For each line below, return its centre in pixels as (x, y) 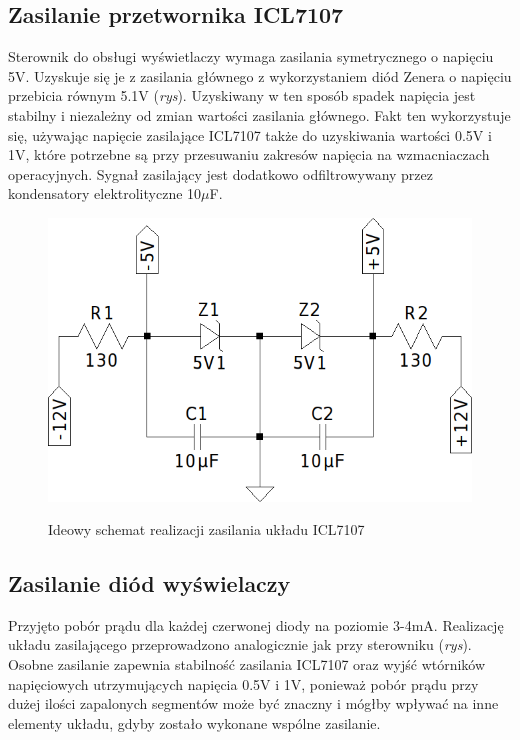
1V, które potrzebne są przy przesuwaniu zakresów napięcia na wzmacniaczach (249, 154)
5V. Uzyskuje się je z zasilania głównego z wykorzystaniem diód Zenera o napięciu (260, 75)
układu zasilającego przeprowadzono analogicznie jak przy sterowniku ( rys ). (240, 644)
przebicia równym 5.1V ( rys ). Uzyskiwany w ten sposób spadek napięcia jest (242, 95)
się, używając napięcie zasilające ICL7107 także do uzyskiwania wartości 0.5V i (250, 134)
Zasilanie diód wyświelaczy (149, 583)
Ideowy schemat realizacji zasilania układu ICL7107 (206, 529)
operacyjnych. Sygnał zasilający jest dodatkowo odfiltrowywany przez (220, 173)
